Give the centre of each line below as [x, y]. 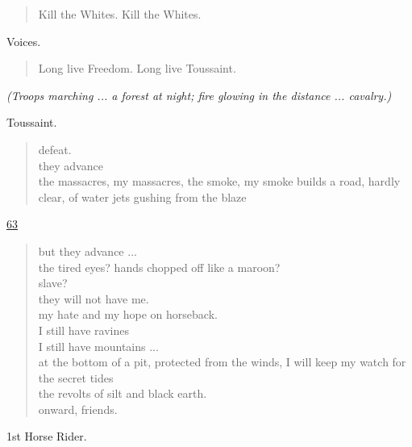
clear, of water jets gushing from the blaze [142, 196]
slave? [53, 283]
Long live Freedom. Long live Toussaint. [137, 68]
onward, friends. [78, 409]
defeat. [55, 149]
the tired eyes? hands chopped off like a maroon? [159, 267]
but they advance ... [87, 251]
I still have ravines [83, 330]
